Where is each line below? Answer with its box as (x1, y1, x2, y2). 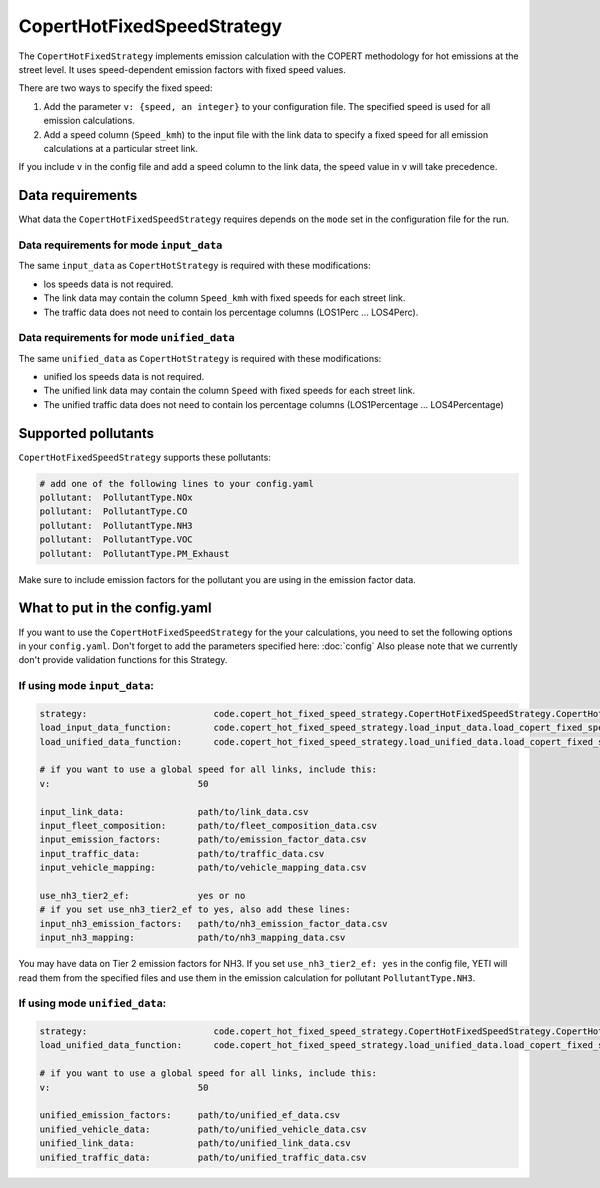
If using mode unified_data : (18, 996, 167, 1010)
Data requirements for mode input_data (18, 238, 223, 252)
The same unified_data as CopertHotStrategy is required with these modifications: (18, 352, 382, 364)
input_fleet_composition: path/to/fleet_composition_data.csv (39, 820, 378, 831)
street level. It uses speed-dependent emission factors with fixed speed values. (18, 63, 347, 75)
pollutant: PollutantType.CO (39, 506, 188, 517)
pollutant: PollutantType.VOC (39, 534, 194, 545)
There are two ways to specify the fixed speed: (18, 82, 213, 94)
